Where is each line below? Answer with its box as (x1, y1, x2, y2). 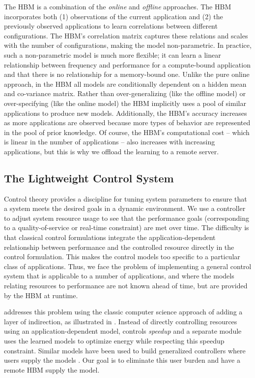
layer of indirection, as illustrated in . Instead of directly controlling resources (4, 316, 237, 326)
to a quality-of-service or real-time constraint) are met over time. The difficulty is (4, 222, 249, 233)
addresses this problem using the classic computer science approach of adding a (4, 307, 243, 317)
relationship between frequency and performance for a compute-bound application (4, 59, 251, 69)
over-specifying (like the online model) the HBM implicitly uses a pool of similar (4, 98, 246, 108)
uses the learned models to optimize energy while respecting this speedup (4, 336, 225, 346)
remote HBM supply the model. (4, 364, 100, 375)
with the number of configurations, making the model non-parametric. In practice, (4, 40, 252, 50)
